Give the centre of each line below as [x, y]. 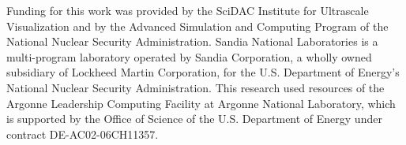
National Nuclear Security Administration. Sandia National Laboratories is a [192, 41]
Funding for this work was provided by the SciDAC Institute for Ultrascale [188, 10]
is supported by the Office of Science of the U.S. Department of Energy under [194, 119]
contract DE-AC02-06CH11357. [83, 134]
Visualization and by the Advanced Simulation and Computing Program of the [197, 26]
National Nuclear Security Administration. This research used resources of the [195, 87]
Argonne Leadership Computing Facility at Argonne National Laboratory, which [201, 103]
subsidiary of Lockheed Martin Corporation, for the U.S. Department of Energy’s [203, 72]
